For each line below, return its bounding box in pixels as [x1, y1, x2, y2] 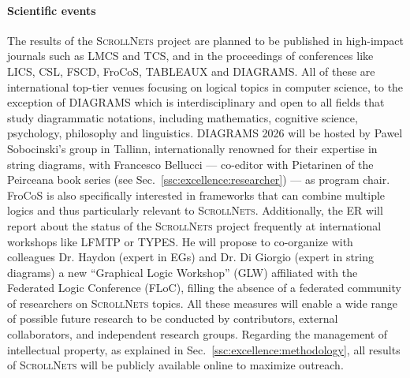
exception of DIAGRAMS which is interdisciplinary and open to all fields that [7, 94, 385, 110]
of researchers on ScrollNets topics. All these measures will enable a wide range [7, 294, 398, 311]
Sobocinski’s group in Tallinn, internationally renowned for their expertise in [7, 140, 378, 156]
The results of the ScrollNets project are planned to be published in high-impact [7, 32, 404, 48]
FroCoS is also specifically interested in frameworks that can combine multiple [7, 186, 386, 203]
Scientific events [7, 2, 96, 18]
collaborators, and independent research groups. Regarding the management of [7, 326, 388, 342]
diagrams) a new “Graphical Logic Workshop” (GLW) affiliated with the [7, 264, 358, 280]
